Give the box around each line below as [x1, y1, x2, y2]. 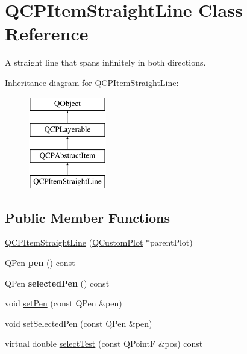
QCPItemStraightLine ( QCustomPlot [5, 236, 143, 249]
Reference [5, 21, 89, 46]
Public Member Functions [5, 208, 170, 226]
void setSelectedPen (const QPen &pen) [5, 317, 152, 329]
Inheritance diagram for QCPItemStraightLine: [5, 76, 179, 88]
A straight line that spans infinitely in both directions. [5, 56, 206, 69]
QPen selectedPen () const [5, 276, 110, 289]
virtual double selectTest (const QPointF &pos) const [5, 337, 203, 350]
